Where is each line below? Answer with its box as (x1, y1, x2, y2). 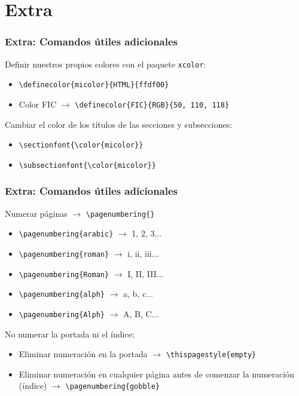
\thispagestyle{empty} (166, 351, 257, 360)
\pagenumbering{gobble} (65, 382, 160, 391)
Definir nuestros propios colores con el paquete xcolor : (5, 57, 206, 70)
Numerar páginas (5, 207, 68, 219)
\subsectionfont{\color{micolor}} (19, 161, 156, 170)
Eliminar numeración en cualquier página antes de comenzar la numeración (19, 367, 294, 380)
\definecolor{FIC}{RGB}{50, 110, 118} (75, 100, 230, 109)
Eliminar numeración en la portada (19, 348, 148, 360)
